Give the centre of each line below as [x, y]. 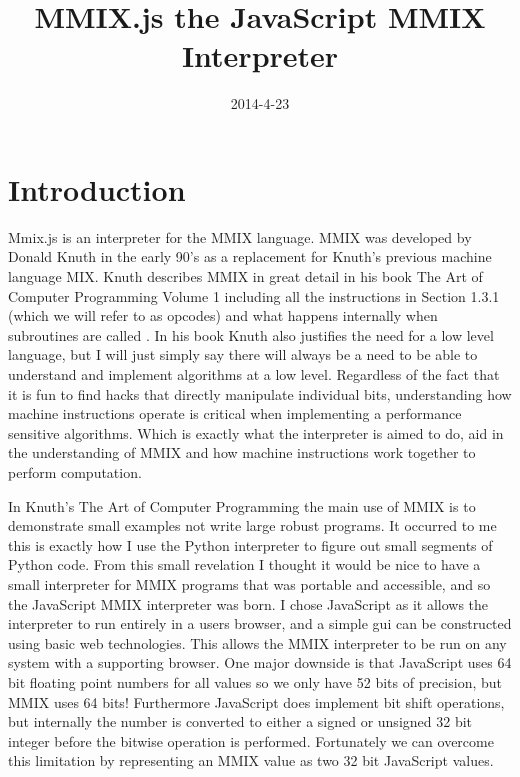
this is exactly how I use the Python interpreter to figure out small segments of [250, 544]
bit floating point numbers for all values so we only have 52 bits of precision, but [255, 681]
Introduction [97, 188]
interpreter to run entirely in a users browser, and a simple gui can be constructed [260, 623]
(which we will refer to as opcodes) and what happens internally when [223, 315]
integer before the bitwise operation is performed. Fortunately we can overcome [251, 740]
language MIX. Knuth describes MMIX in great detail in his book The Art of [245, 276]
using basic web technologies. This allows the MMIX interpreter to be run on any [257, 642]
